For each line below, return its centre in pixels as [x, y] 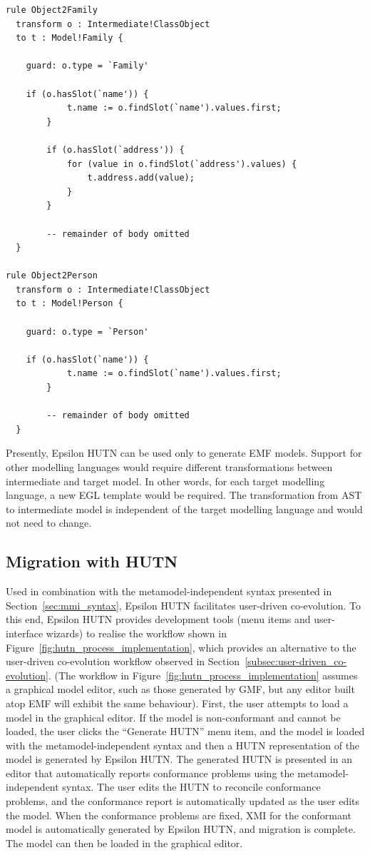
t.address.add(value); [141, 178]
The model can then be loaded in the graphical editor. [124, 843]
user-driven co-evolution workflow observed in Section [123, 661]
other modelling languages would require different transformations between [169, 467]
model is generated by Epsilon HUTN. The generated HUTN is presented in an [179, 759]
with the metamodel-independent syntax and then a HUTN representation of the [183, 745]
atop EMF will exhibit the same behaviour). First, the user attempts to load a [177, 703]
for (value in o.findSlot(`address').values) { [182, 164]
